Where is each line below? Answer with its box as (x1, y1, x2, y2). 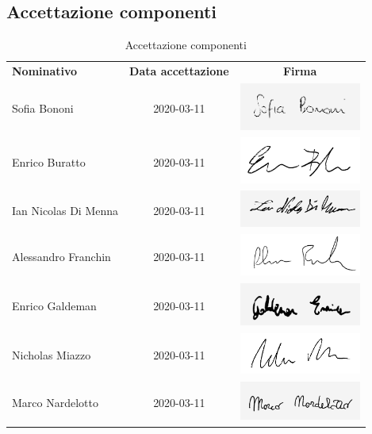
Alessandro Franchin (12, 248, 111, 264)
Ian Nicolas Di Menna (12, 202, 119, 218)
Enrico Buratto (12, 153, 86, 170)
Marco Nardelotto (12, 394, 98, 410)
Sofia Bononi (12, 99, 74, 116)
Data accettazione (129, 63, 229, 79)
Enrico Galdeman (12, 298, 97, 314)
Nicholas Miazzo (12, 347, 91, 363)
